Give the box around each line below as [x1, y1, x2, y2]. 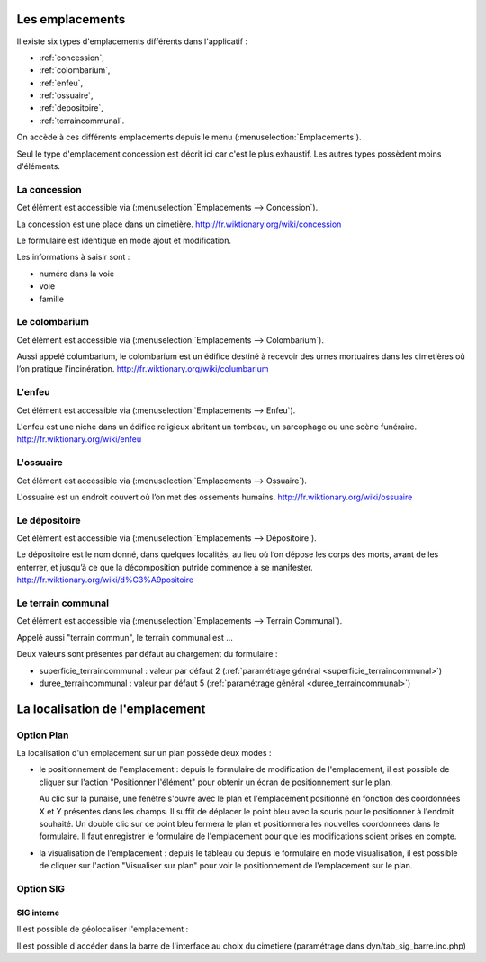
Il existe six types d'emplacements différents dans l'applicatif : [16, 36, 247, 47]
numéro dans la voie [39, 268, 115, 279]
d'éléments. [16, 161, 60, 172]
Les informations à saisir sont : [16, 252, 130, 263]
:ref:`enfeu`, [39, 77, 84, 88]
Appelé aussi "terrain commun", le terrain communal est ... [16, 632, 234, 643]
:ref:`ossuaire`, [39, 90, 94, 101]
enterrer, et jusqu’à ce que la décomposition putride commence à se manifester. [16, 562, 314, 572]
